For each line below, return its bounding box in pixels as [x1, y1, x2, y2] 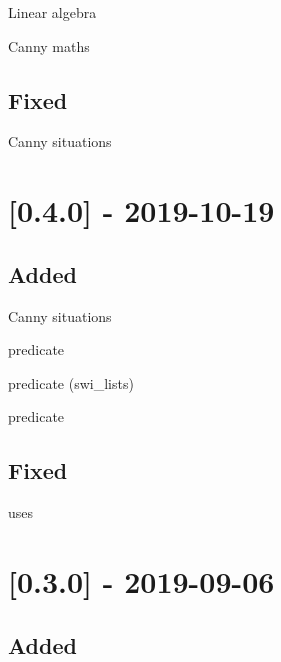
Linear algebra [8, 2, 97, 22]
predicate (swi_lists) [8, 372, 134, 393]
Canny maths [8, 35, 90, 56]
